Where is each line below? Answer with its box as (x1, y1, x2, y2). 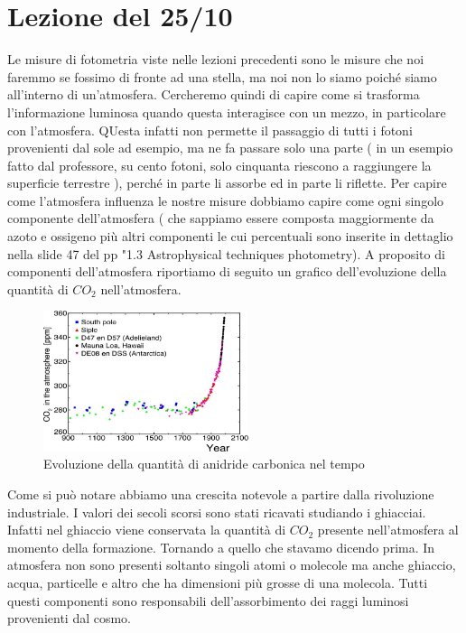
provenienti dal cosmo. (7, 609, 132, 628)
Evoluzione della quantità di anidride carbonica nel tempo (43, 454, 365, 473)
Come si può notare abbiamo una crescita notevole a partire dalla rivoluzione (7, 485, 434, 504)
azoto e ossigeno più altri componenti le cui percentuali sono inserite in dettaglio (7, 227, 453, 246)
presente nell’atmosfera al (317, 520, 459, 539)
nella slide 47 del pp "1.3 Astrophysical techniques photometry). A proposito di (7, 244, 445, 263)
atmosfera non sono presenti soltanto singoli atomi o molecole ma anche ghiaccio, (7, 555, 456, 574)
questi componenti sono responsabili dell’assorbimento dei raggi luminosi (7, 591, 409, 610)
